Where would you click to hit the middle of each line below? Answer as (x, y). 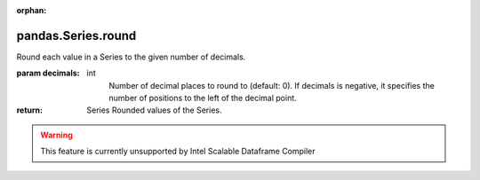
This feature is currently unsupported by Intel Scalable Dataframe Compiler (178, 152)
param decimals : (48, 73)
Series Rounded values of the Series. (154, 110)
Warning (56, 135)
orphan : (32, 10)
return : (30, 110)
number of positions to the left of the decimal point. (203, 98)
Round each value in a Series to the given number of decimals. (131, 57)
